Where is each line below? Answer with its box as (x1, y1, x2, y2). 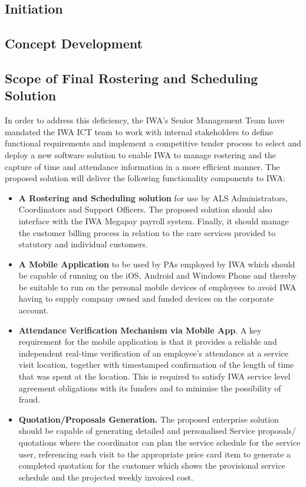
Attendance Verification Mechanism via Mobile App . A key (18, 323, 262, 336)
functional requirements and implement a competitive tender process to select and (5, 137, 301, 149)
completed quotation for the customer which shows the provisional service (18, 459, 285, 472)
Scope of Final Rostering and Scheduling (5, 68, 258, 87)
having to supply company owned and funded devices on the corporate (18, 292, 274, 305)
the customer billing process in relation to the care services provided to (18, 226, 276, 238)
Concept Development (5, 34, 143, 53)
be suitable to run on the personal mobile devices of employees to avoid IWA (18, 280, 297, 293)
